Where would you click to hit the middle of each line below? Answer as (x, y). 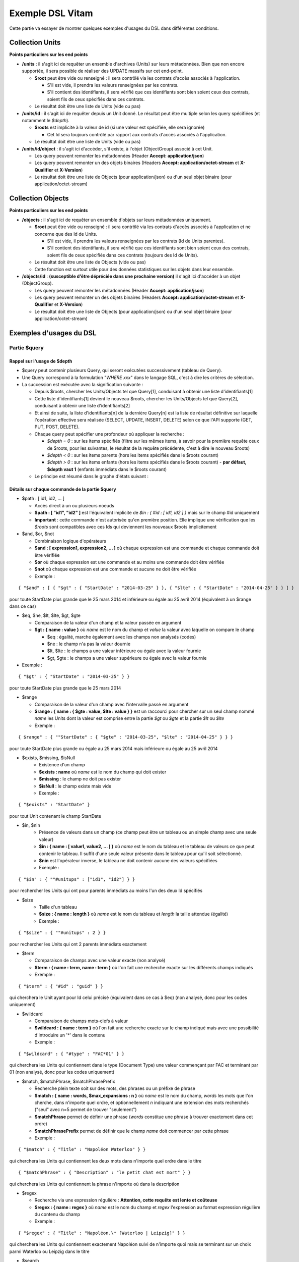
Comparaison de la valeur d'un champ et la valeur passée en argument (108, 622)
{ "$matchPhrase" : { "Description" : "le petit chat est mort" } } (104, 1173)
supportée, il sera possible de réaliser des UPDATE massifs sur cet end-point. (102, 71)
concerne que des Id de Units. (66, 234)
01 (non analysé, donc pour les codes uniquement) (62, 1072)
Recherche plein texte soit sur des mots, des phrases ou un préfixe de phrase (115, 1088)
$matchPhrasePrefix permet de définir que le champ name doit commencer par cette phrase (132, 1131)
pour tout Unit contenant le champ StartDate (55, 816)
